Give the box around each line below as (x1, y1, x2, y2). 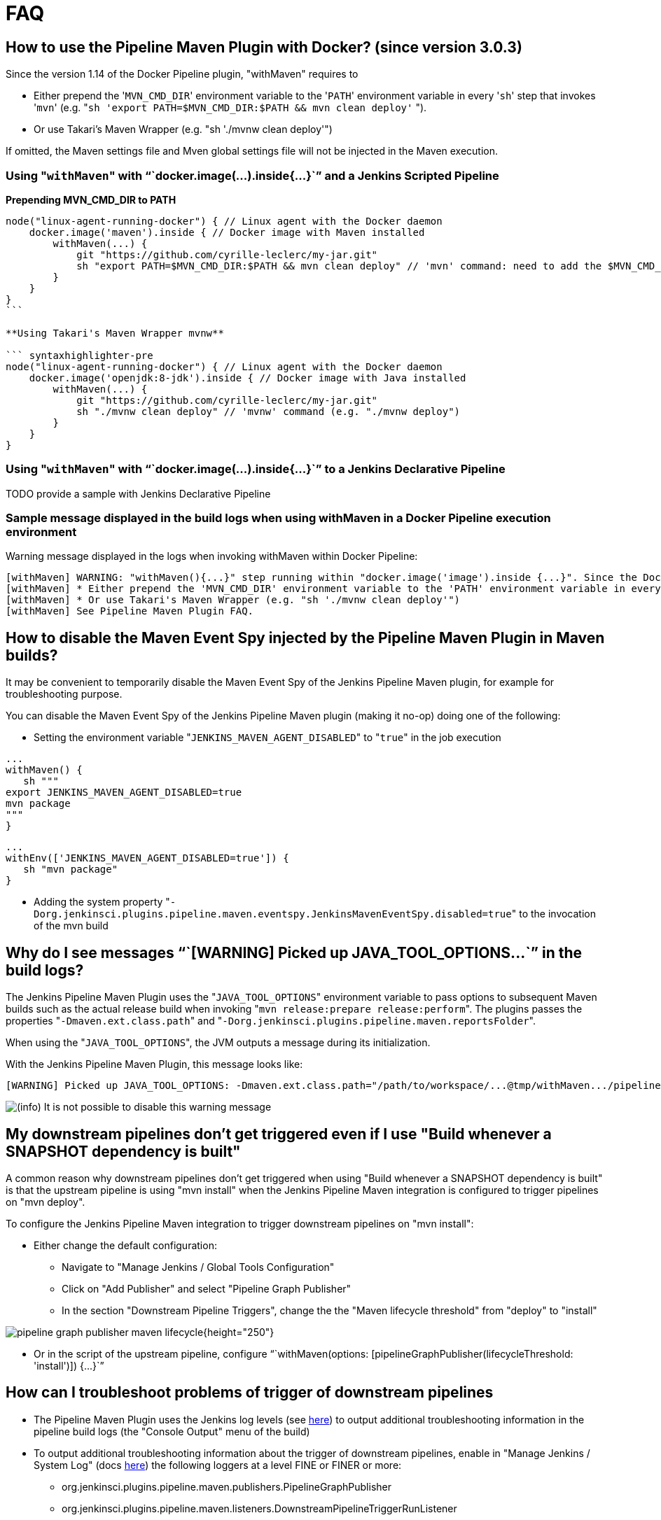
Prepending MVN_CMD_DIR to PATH (6, 193, 176, 206)
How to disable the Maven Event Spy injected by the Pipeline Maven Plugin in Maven (6, 628, 605, 647)
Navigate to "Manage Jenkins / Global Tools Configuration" (62, 1260, 335, 1273)
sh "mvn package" (23, 864, 118, 875)
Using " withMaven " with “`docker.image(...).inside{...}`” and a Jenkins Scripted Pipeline (6, 168, 499, 183)
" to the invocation (511, 908, 597, 920)
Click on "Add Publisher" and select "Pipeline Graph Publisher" (62, 1282, 352, 1295)
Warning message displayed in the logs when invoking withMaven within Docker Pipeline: (6, 550, 418, 563)
